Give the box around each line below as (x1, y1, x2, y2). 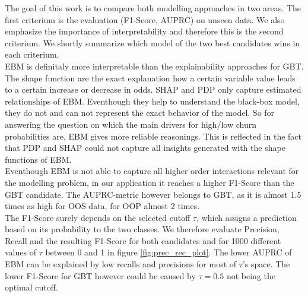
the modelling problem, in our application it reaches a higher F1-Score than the (5, 176, 294, 188)
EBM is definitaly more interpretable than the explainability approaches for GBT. (5, 59, 304, 72)
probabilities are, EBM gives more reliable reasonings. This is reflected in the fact (5, 129, 302, 142)
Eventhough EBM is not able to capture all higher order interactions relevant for (5, 165, 299, 177)
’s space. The (242, 258, 290, 270)
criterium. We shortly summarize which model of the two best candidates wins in (5, 36, 300, 49)
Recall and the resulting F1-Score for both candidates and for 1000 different (5, 234, 281, 247)
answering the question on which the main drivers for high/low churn (5, 118, 256, 130)
